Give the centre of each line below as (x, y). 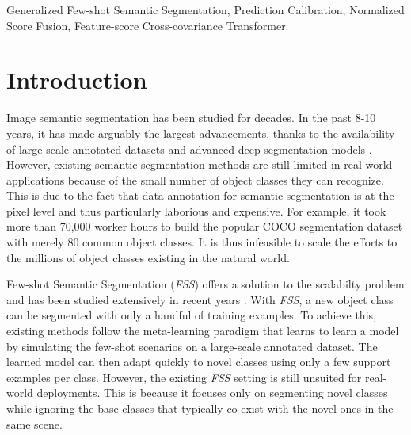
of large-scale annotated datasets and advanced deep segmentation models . (189, 149)
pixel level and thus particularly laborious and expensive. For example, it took (196, 210)
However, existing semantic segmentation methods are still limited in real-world (200, 164)
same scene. (34, 424)
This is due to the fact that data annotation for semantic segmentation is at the (200, 195)
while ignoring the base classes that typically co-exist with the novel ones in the (200, 408)
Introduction (77, 80)
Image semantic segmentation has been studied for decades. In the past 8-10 (191, 118)
